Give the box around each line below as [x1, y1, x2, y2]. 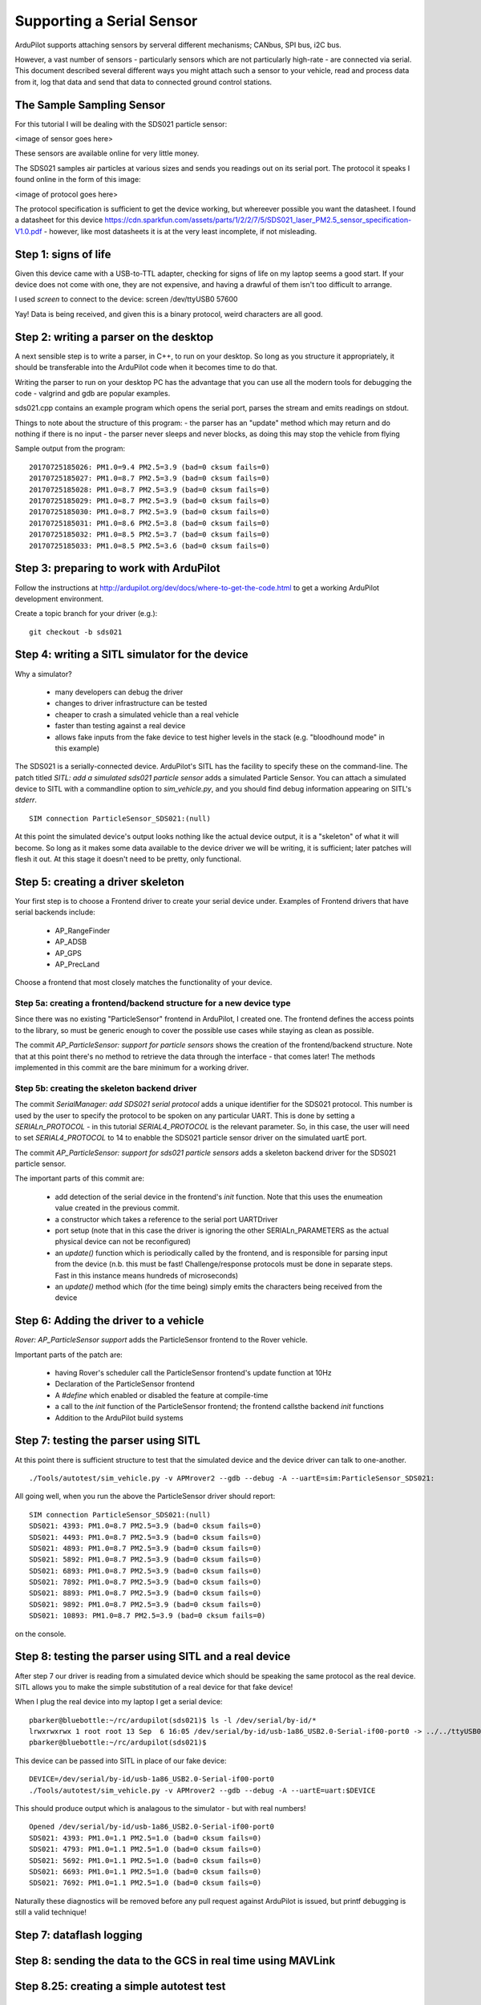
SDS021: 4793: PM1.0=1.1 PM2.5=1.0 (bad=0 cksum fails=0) [29, 1845, 262, 1854]
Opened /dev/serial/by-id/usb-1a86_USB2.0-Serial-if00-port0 [29, 1822, 274, 1832]
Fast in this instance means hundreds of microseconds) [55, 1270, 239, 1280]
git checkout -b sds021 [29, 627, 123, 637]
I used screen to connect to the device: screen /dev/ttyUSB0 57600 [14, 294, 238, 304]
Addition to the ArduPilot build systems [55, 1412, 184, 1423]
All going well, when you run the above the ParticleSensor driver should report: [14, 1492, 276, 1501]
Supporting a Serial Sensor [14, 12, 198, 30]
